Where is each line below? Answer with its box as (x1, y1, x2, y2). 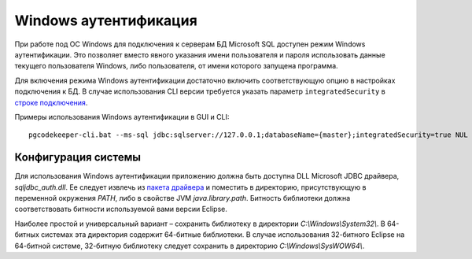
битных (14, 230, 39, 239)
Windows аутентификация (14, 12, 198, 29)
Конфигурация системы (14, 150, 142, 165)
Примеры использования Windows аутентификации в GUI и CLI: (14, 112, 230, 121)
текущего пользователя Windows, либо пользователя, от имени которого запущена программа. (14, 61, 338, 71)
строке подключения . (14, 98, 88, 107)
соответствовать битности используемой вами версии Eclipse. (14, 205, 228, 214)
